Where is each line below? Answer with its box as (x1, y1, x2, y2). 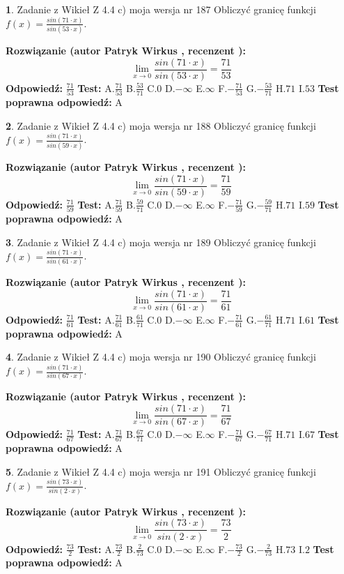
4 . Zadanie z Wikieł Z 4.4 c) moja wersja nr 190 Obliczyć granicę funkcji (6, 349, 316, 364)
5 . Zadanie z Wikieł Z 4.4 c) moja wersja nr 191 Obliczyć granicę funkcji (6, 464, 316, 478)
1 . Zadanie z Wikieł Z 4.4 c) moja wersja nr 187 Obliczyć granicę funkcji (6, 2, 316, 16)
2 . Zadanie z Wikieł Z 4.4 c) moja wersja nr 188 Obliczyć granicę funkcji (6, 118, 316, 133)
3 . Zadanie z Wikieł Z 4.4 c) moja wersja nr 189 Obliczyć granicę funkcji (6, 234, 316, 249)
